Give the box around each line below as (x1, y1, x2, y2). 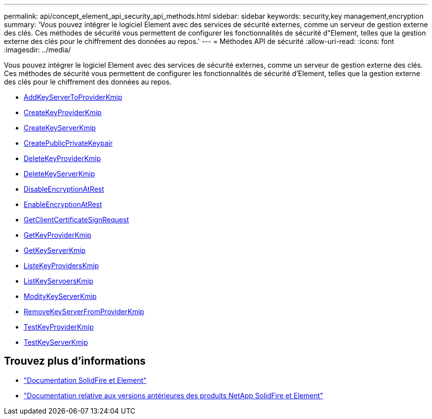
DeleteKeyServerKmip (24, 169, 95, 178)
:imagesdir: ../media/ (4, 45, 71, 54)
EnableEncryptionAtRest (24, 200, 102, 209)
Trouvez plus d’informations (4, 355, 146, 368)
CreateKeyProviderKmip (24, 108, 102, 117)
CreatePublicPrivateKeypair (24, 139, 113, 147)
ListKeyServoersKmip (24, 277, 93, 285)
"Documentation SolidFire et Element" (24, 376, 147, 384)
